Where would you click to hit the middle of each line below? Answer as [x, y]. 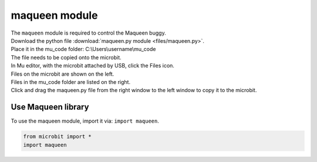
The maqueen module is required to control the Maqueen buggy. [89, 33]
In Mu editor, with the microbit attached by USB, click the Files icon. [92, 66]
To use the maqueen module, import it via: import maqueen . [85, 121]
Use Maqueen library [50, 107]
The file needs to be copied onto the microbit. [66, 57]
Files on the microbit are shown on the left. [63, 74]
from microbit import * [58, 137]
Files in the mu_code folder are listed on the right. [71, 82]
